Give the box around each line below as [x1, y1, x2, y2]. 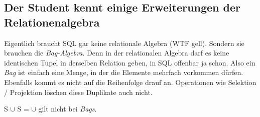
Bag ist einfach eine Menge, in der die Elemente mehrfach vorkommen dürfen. [4, 67, 243, 77]
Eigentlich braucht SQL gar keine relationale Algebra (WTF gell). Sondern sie [4, 37, 244, 48]
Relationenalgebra [4, 14, 100, 29]
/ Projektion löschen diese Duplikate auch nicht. [4, 86, 153, 97]
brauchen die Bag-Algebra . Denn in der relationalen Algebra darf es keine [4, 47, 229, 58]
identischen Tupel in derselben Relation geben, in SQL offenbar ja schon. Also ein [4, 57, 255, 67]
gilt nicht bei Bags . [38, 103, 97, 114]
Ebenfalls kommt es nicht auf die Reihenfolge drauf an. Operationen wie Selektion [4, 76, 256, 87]
